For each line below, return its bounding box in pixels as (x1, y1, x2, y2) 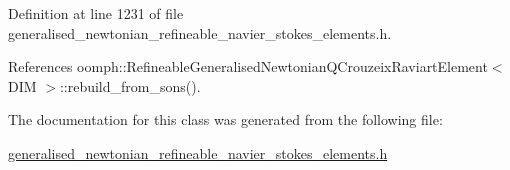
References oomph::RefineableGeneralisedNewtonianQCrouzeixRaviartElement (8, 56, 488, 77)
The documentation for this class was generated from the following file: (8, 109, 443, 130)
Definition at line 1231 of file (8, 3, 184, 23)
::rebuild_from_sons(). (59, 75, 201, 96)
